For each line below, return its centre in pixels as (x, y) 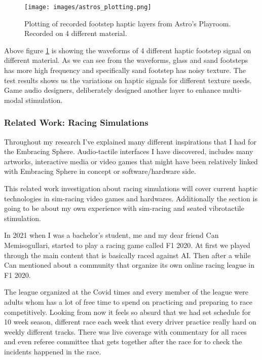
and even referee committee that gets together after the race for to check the (123, 341)
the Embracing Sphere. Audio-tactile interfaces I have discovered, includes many (129, 151)
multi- (232, 90)
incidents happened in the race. (53, 351)
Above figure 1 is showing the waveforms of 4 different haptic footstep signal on (128, 50)
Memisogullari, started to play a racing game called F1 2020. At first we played (127, 245)
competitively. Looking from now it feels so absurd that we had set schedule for (127, 312)
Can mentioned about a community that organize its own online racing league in (129, 265)
